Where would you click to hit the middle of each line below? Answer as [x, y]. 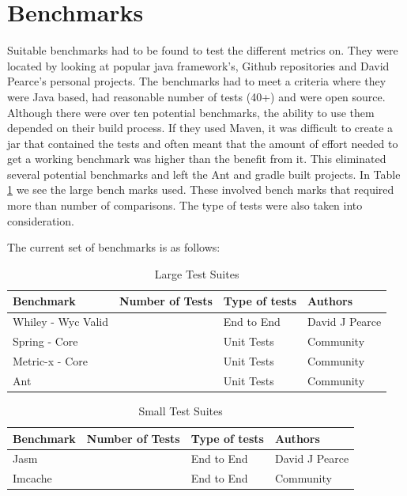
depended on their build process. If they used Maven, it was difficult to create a [200, 128]
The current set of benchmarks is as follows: [114, 247]
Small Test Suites [181, 410]
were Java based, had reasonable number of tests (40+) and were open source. [196, 96]
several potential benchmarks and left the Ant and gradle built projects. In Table [204, 174]
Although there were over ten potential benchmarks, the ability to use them [191, 112]
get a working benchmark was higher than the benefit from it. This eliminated [197, 159]
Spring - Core [45, 341]
